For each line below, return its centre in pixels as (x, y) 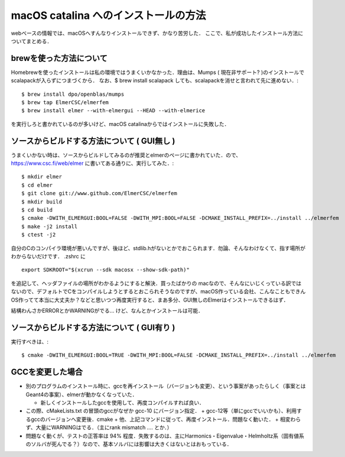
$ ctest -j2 (39, 235)
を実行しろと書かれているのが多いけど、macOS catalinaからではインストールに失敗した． (120, 124)
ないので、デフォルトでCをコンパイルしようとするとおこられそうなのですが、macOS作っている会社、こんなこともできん (158, 291)
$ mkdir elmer (42, 177)
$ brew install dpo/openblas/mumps (73, 94)
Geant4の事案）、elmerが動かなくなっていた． (82, 394)
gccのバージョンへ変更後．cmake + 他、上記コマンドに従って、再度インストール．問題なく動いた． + (154, 419)
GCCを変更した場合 (47, 372)
